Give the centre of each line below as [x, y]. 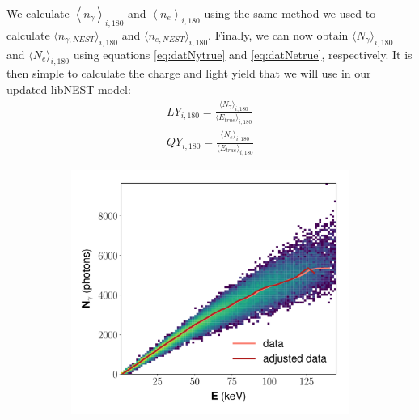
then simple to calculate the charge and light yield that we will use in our [189, 73]
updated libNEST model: [69, 89]
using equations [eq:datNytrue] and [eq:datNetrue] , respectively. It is [243, 54]
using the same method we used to [290, 13]
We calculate [38, 13]
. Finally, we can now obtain [278, 34]
